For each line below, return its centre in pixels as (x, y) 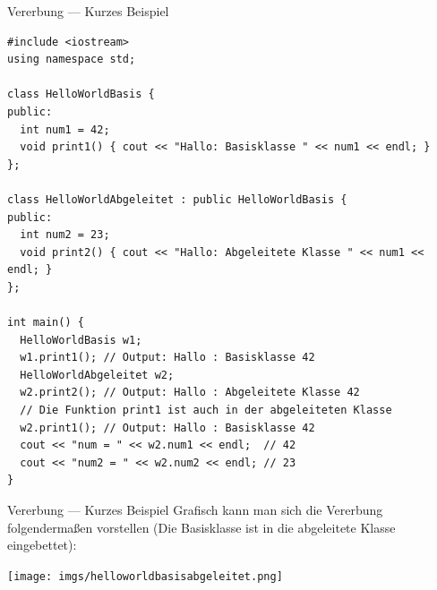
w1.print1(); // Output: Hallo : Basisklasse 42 (167, 358)
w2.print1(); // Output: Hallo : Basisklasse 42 (167, 428)
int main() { (46, 323)
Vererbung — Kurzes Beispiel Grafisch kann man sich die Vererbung (195, 510)
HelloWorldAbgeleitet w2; (97, 375)
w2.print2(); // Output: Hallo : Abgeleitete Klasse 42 (190, 393)
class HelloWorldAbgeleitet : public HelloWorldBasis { (177, 199)
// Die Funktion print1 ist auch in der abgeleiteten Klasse (206, 410)
